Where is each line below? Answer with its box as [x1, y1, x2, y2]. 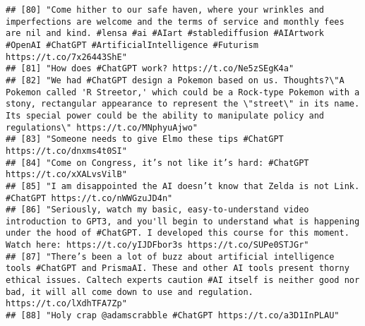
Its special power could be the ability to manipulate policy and [6, 110, 325, 121]
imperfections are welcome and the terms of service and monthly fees [6, 16, 345, 27]
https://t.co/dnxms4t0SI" [6, 145, 127, 156]
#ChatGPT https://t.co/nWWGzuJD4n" [6, 193, 173, 203]
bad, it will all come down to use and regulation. [6, 286, 253, 297]
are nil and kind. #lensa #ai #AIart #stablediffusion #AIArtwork [6, 28, 325, 39]
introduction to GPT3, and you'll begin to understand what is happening [6, 216, 360, 227]
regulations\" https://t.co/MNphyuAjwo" [6, 122, 198, 133]
